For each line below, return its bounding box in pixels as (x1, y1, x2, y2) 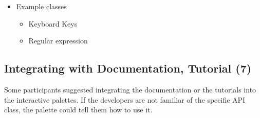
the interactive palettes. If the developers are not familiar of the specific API (4, 94, 246, 105)
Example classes (16, 1, 67, 11)
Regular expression (28, 35, 88, 46)
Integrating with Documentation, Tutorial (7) (4, 60, 252, 76)
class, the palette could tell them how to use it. (4, 104, 153, 115)
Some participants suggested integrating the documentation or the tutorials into (4, 84, 256, 95)
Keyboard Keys (28, 18, 78, 29)
